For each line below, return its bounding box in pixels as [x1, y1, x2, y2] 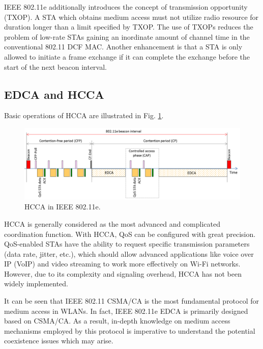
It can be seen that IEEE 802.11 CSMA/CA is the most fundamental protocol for [4, 296, 259, 306]
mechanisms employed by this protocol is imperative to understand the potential [4, 325, 255, 336]
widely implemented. [4, 278, 68, 289]
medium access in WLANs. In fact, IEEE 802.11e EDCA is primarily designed [4, 305, 248, 316]
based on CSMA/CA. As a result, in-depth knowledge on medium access [4, 315, 230, 326]
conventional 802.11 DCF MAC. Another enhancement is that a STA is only [4, 41, 243, 52]
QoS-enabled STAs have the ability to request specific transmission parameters [4, 238, 250, 249]
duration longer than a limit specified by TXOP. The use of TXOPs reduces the [4, 21, 253, 32]
